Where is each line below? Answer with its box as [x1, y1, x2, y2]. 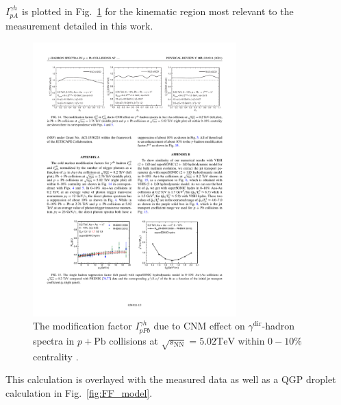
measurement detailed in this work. [5, 19, 153, 33]
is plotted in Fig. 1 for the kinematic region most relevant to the [21, 4, 294, 18]
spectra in [33, 333, 75, 347]
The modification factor [33, 319, 132, 333]
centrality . [33, 349, 79, 363]
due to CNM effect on [153, 319, 245, 333]
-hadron [262, 319, 295, 333]
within [238, 333, 265, 347]
